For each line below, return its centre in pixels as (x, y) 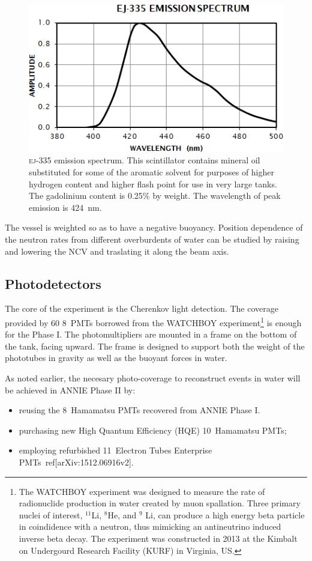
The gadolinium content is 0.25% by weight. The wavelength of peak (155, 196)
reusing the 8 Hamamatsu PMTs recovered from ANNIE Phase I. (139, 410)
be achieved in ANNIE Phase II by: (70, 390)
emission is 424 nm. (65, 207)
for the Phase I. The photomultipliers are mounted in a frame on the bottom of (151, 334)
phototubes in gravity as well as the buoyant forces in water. (116, 358)
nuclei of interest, (51, 514)
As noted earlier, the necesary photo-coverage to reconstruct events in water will (153, 378)
